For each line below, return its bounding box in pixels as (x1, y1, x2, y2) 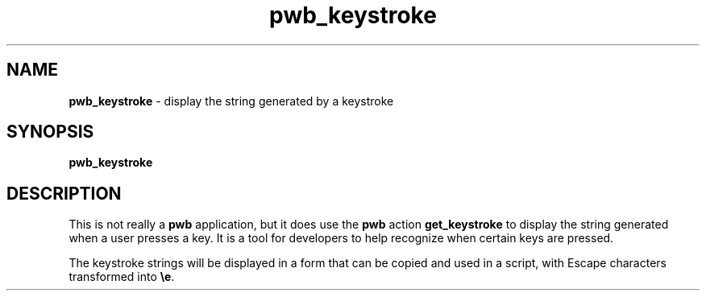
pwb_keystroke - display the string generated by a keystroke (69, 93, 394, 108)
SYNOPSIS (6, 122, 94, 142)
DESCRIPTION (6, 183, 122, 204)
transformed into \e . (69, 270, 175, 284)
